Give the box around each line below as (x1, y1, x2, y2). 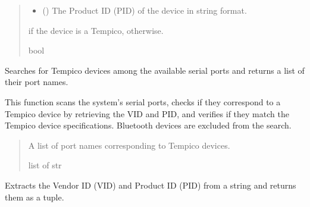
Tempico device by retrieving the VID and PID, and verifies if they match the (5, 107, 289, 120)
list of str (28, 159, 62, 171)
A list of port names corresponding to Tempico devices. (28, 139, 230, 151)
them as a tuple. (5, 190, 64, 203)
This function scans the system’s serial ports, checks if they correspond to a (5, 95, 281, 108)
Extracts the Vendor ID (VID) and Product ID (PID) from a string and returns (5, 178, 296, 191)
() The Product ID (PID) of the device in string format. (42, 4, 247, 16)
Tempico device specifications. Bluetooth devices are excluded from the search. (5, 119, 292, 131)
